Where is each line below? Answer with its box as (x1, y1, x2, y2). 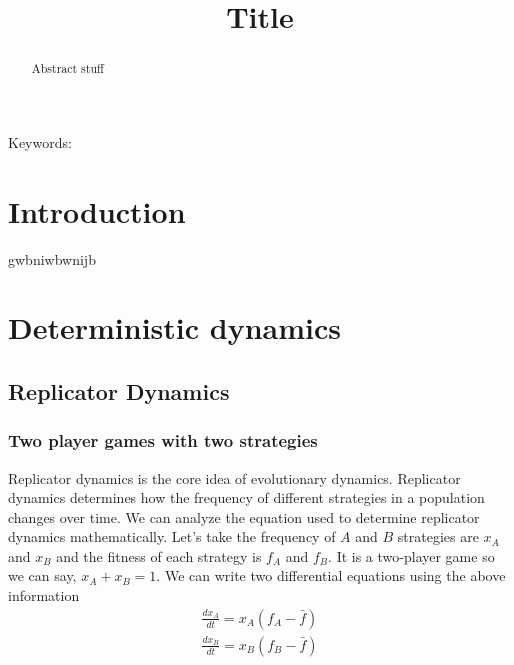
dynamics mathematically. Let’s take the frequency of (8, 526, 336, 547)
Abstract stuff (31, 60, 104, 77)
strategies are (397, 526, 479, 547)
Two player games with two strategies (8, 428, 318, 453)
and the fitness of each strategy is (56, 545, 262, 566)
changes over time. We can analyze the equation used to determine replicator (8, 506, 480, 527)
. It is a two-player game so (328, 545, 495, 566)
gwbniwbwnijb (8, 248, 96, 269)
